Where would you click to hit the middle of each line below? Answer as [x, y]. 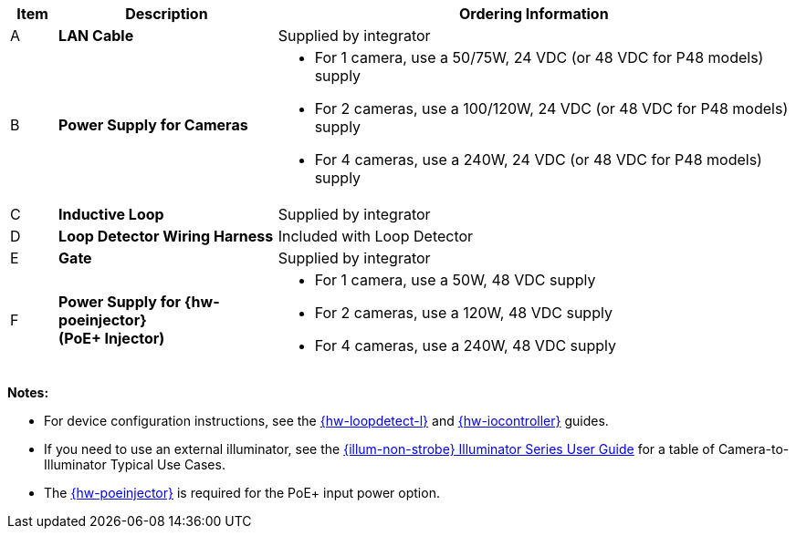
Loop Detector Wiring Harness [166, 236]
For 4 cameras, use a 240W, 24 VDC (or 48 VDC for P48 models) [538, 160]
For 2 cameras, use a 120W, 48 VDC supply [463, 313]
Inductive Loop [111, 214]
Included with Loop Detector [376, 236]
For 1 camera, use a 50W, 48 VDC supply [455, 280]
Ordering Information [534, 14]
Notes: [28, 392]
